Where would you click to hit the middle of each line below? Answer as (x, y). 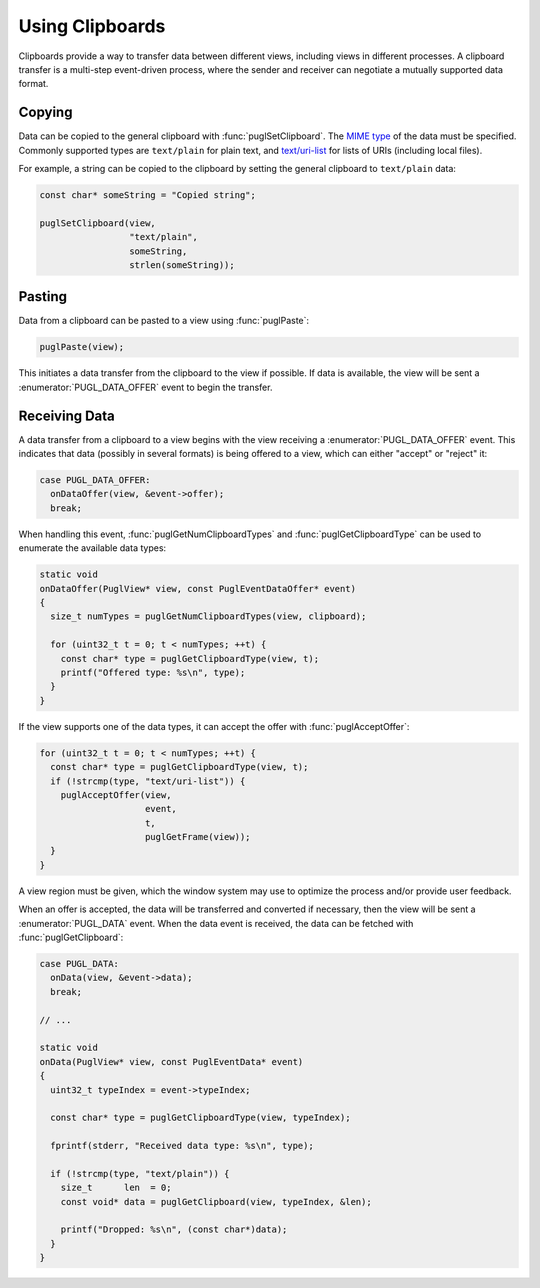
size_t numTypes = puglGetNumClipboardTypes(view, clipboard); (208, 616)
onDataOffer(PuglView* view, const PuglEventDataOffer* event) (198, 588)
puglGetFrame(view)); (198, 837)
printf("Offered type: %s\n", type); (153, 672)
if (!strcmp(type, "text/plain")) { (140, 1173)
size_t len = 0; (116, 1188)
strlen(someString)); (181, 264)
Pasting (43, 296)
